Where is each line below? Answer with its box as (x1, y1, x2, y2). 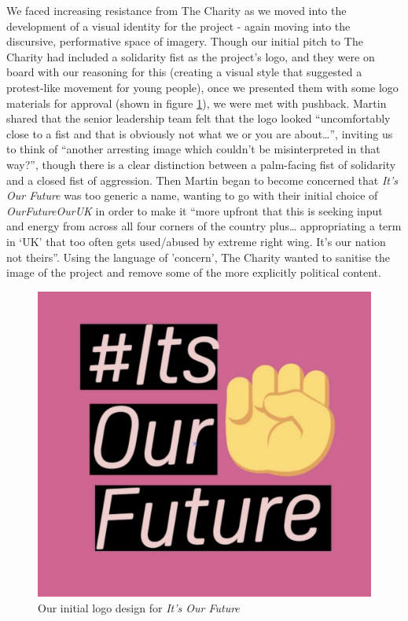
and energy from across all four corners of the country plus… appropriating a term (6, 218, 402, 234)
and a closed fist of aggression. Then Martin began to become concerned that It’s (6, 171, 399, 188)
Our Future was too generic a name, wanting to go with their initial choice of (6, 187, 378, 204)
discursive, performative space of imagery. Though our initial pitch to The (6, 33, 363, 50)
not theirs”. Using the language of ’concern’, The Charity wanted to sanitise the (6, 248, 391, 265)
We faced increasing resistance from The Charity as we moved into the (6, 2, 347, 18)
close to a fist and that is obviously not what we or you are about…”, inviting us (6, 125, 393, 141)
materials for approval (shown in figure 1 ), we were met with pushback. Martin (6, 94, 387, 111)
